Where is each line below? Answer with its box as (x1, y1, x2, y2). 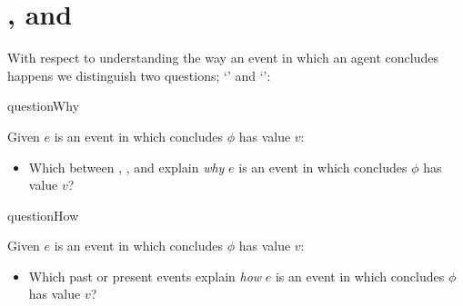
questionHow (7, 205, 79, 224)
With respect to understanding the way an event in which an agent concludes (7, 48, 438, 67)
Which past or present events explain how (28, 266, 262, 285)
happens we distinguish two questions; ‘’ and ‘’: (7, 65, 271, 84)
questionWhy (7, 96, 80, 115)
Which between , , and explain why (28, 157, 225, 176)
